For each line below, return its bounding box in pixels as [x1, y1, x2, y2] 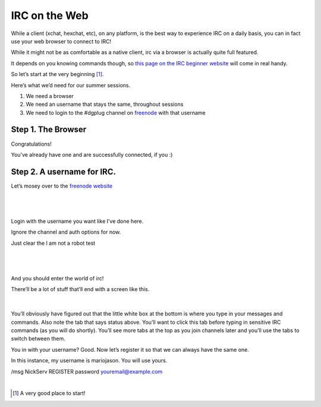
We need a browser [26, 92, 74, 99]
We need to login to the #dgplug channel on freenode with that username [26, 109, 206, 116]
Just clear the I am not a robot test [11, 239, 96, 247]
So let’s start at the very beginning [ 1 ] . [11, 71, 104, 78]
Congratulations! [11, 140, 52, 147]
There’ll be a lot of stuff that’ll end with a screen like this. [11, 286, 150, 293]
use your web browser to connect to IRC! [11, 37, 112, 45]
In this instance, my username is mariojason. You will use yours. [11, 357, 168, 364]
